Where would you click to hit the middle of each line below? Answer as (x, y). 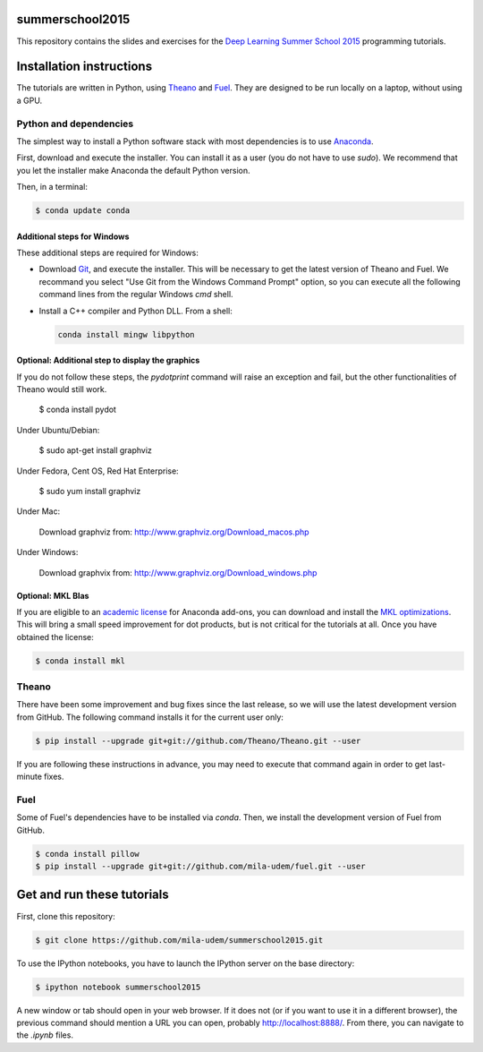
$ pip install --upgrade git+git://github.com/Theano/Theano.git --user (198, 740)
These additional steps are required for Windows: (107, 253)
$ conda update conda (83, 211)
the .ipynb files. (45, 1035)
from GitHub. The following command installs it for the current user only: (150, 717)
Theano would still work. (62, 389)
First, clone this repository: (66, 916)
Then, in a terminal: (52, 187)
